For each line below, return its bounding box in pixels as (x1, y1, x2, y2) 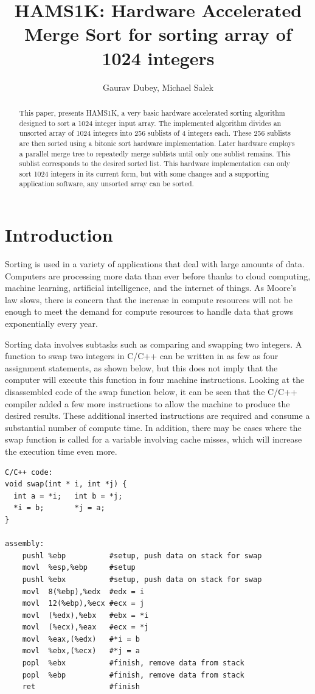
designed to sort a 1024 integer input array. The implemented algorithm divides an (19, 117, 282, 128)
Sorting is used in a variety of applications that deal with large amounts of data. (5, 258, 305, 270)
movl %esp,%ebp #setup (22, 563, 136, 572)
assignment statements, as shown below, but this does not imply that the (5, 361, 278, 374)
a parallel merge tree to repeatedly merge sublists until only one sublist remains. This (19, 148, 291, 158)
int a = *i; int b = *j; (13, 491, 123, 500)
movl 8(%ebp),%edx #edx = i (22, 587, 145, 596)
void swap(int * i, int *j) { (5, 480, 127, 489)
